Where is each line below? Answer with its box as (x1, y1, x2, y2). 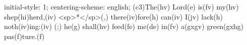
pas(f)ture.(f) (4, 30, 45, 41)
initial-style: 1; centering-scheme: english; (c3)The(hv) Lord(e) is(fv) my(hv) (4, 1, 239, 11)
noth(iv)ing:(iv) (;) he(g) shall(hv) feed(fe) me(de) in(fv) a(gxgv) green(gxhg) (4, 21, 244, 31)
